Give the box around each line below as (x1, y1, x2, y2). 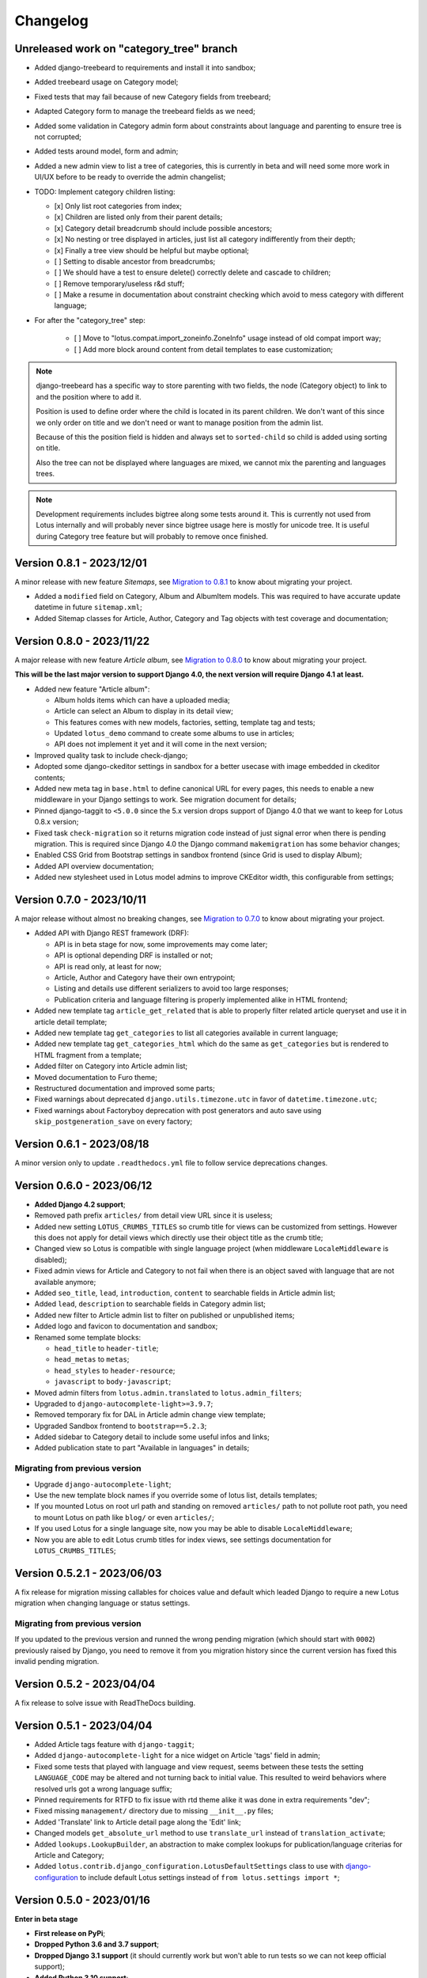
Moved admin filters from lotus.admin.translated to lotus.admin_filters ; (34, 1388, 302, 1397)
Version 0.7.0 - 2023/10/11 (14, 892, 146, 906)
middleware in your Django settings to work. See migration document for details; (34, 795, 297, 805)
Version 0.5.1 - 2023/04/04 (14, 1718, 153, 1732)
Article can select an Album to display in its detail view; (54, 707, 233, 716)
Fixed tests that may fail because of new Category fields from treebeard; (34, 92, 271, 101)
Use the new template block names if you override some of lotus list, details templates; (34, 1491, 318, 1500)
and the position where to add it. (36, 392, 142, 401)
